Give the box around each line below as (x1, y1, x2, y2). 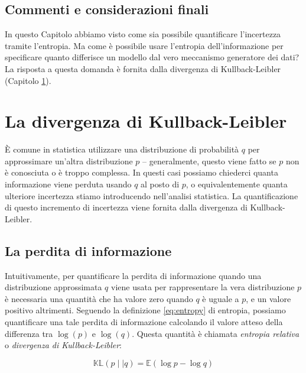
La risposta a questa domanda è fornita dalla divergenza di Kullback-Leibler (5, 62, 281, 74)
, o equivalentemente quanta (185, 178, 288, 190)
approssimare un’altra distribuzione (5, 154, 133, 167)
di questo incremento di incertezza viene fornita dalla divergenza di (5, 201, 248, 213)
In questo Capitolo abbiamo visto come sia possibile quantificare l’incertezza (5, 28, 281, 40)
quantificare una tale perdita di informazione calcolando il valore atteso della (5, 316, 283, 328)
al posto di (141, 178, 180, 190)
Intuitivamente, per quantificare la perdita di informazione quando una (5, 269, 262, 281)
